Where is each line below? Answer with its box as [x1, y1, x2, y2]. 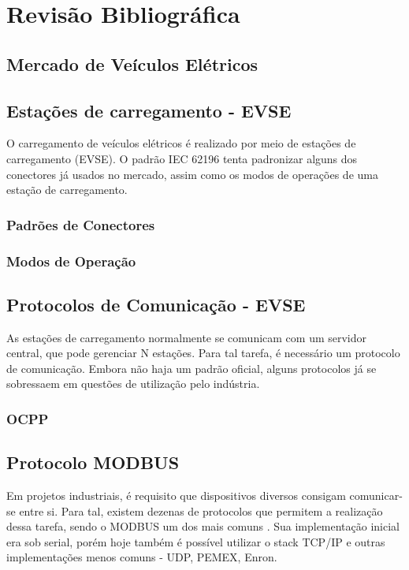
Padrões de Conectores [6, 214, 155, 234]
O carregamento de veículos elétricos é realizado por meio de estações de [6, 135, 356, 151]
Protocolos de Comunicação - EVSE [6, 292, 306, 316]
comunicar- [349, 487, 403, 504]
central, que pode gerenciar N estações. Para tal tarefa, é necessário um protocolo [6, 345, 400, 361]
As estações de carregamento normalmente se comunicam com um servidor [6, 329, 367, 345]
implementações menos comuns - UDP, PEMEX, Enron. [6, 549, 277, 565]
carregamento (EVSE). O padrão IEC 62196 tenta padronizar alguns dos [6, 150, 358, 166]
